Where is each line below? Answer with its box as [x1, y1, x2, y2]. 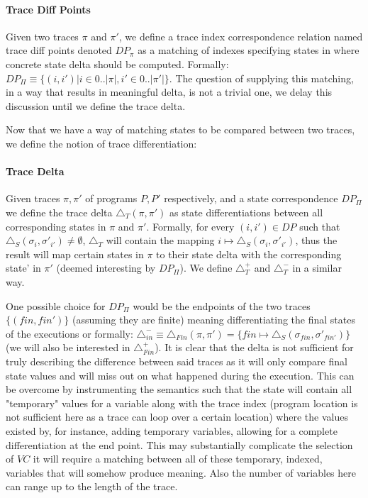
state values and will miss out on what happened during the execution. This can [6, 367, 355, 382]
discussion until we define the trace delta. [6, 98, 186, 113]
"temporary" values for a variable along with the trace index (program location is [6, 395, 358, 410]
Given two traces [6, 28, 79, 43]
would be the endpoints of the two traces [133, 298, 311, 313]
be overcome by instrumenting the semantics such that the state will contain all [6, 382, 352, 397]
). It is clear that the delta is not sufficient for [155, 340, 354, 355]
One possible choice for [6, 298, 106, 313]
